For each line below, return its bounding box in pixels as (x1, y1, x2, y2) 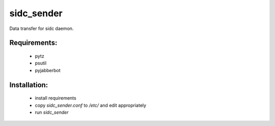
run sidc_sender (35, 109, 69, 115)
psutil (35, 60, 47, 66)
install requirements (35, 95, 76, 101)
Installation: (9, 80, 48, 89)
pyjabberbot (35, 67, 61, 73)
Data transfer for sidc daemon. (9, 25, 74, 31)
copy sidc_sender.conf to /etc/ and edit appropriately (35, 102, 147, 108)
